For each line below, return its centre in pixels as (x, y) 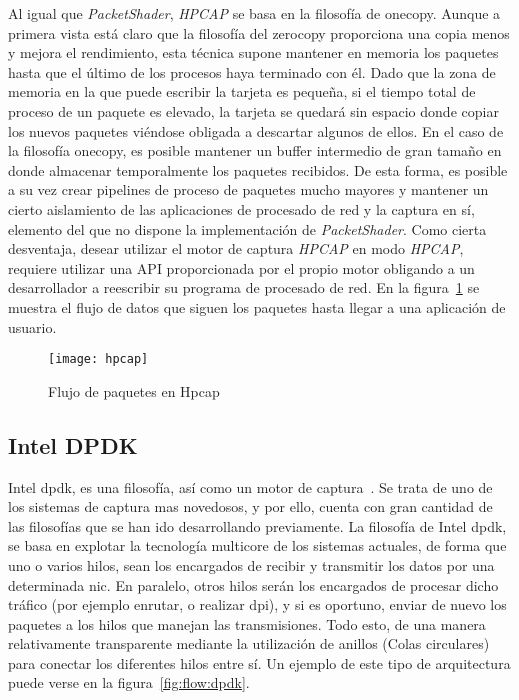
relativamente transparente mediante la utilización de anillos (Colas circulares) (249, 643)
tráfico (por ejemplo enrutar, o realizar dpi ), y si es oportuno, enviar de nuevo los (257, 604)
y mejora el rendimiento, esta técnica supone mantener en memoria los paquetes (253, 52)
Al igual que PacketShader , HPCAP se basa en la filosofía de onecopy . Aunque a (254, 13)
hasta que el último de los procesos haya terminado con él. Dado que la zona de (252, 71)
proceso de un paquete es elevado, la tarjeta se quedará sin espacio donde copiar (253, 110)
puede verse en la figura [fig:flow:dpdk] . (129, 682)
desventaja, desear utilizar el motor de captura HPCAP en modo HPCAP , (236, 248)
